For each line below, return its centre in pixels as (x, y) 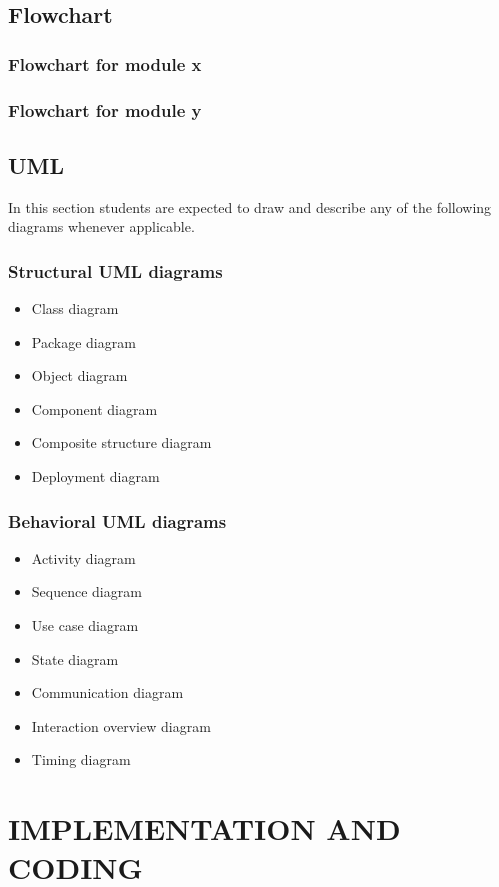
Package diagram (83, 341)
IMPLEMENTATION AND (204, 828)
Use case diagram (85, 625)
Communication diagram (107, 692)
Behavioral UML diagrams (117, 520)
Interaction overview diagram (121, 725)
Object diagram (79, 375)
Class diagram (75, 308)
